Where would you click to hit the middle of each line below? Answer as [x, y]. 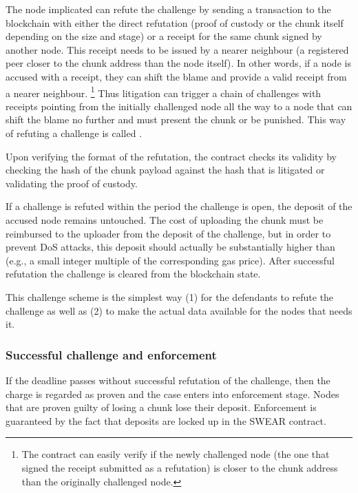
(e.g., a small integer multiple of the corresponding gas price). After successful [170, 260]
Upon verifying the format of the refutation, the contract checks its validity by [171, 156]
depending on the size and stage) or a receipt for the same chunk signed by [164, 36]
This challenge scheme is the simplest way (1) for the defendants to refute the [170, 296]
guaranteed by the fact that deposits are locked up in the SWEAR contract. [166, 420]
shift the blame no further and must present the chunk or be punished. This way [176, 119]
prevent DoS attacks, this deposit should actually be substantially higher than [170, 247]
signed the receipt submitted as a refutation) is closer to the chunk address [180, 467]
